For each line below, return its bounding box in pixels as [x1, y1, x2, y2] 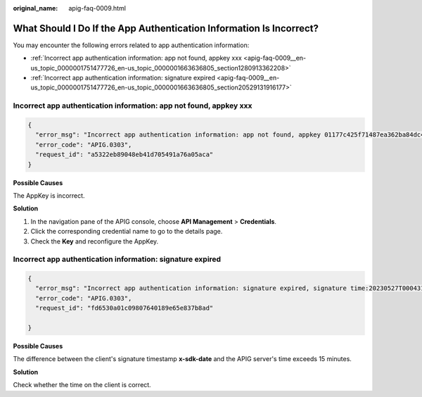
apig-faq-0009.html [68, 4, 127, 12]
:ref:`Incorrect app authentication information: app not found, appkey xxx [30, 53, 242, 63]
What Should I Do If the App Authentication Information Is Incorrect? [13, 22, 319, 34]
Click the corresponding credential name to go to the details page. [30, 227, 223, 236]
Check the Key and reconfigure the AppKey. [30, 237, 159, 246]
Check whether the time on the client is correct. [13, 381, 151, 389]
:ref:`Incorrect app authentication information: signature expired [30, 74, 216, 82]
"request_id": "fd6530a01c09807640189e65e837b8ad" [35, 304, 214, 313]
